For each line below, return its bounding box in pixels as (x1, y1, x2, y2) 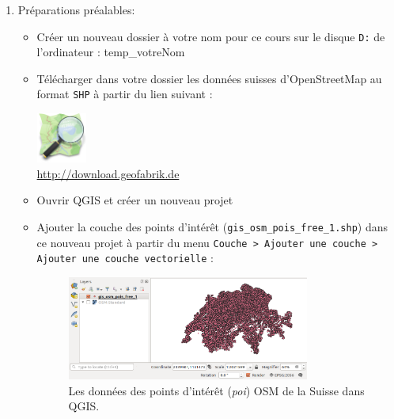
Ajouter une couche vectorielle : (36, 249, 214, 266)
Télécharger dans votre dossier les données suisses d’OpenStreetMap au (36, 70, 382, 86)
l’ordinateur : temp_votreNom (36, 44, 185, 60)
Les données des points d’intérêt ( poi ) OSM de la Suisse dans (68, 382, 365, 398)
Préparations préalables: (17, 2, 135, 17)
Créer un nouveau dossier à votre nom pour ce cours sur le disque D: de (36, 28, 385, 44)
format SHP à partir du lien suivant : (36, 86, 213, 102)
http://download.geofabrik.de (36, 165, 180, 181)
